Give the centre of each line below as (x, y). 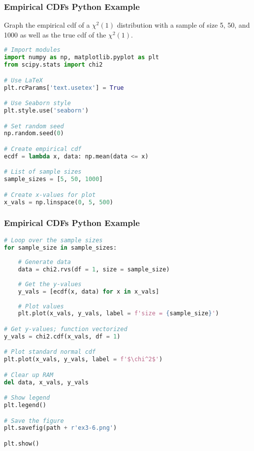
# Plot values (41, 306)
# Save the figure (34, 421)
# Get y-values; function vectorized (66, 329)
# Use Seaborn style (38, 103)
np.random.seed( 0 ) (34, 133)
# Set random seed (34, 126)
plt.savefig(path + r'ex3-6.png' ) (61, 428)
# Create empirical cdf (43, 149)
